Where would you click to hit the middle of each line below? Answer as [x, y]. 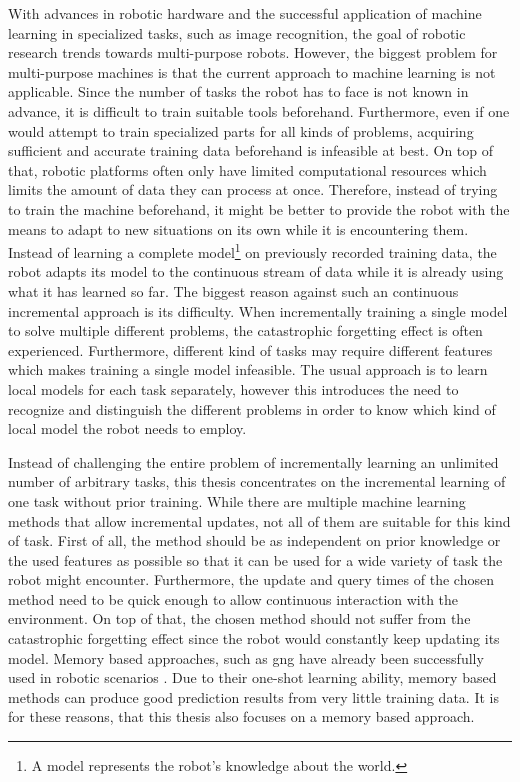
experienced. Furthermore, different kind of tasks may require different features [250, 349]
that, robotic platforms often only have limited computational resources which [247, 169]
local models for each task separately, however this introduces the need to [233, 388]
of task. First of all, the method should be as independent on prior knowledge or [254, 540]
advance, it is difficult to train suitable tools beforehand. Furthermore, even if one [259, 110]
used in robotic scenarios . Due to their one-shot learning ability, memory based [252, 677]
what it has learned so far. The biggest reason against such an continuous [233, 290]
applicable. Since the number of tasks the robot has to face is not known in [238, 91]
